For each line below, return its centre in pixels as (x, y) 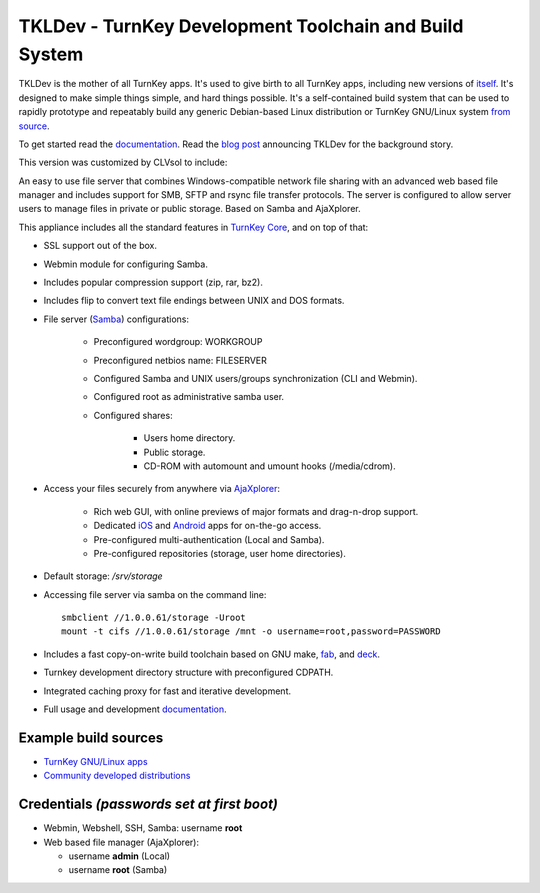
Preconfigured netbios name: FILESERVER (180, 360)
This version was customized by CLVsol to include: (123, 162)
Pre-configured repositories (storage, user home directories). (220, 553)
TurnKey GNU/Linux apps (96, 761)
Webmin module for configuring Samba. (126, 264)
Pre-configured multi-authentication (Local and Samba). (209, 539)
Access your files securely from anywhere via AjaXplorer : (161, 489)
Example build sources (91, 737)
